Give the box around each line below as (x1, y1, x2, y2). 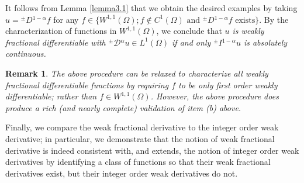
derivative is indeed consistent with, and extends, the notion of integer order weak (5, 144, 299, 156)
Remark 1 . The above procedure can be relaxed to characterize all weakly (5, 67, 268, 79)
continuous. (5, 47, 46, 60)
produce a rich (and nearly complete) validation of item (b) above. (5, 101, 241, 113)
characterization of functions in (5, 25, 117, 37)
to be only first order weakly (178, 78, 278, 91)
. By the (259, 13, 289, 25)
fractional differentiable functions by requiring (5, 78, 169, 91)
